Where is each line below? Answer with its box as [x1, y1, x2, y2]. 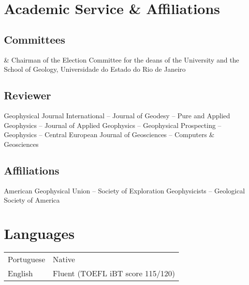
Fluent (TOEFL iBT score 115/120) [53, 267, 176, 279]
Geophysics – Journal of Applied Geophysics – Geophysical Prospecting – [4, 120, 221, 130]
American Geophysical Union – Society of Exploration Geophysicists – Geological [4, 185, 245, 195]
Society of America [4, 195, 60, 205]
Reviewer [4, 88, 51, 103]
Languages [4, 223, 75, 243]
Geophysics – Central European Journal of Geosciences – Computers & [4, 129, 215, 140]
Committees [4, 32, 65, 47]
